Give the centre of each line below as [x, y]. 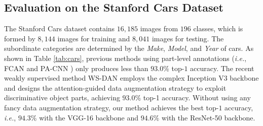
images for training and [94, 38]
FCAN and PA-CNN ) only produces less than [76, 68]
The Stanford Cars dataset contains [60, 28]
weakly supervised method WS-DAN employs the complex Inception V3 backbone [131, 78]
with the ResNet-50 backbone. [208, 117]
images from [159, 28]
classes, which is [218, 28]
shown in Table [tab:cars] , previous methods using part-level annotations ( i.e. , [125, 58]
